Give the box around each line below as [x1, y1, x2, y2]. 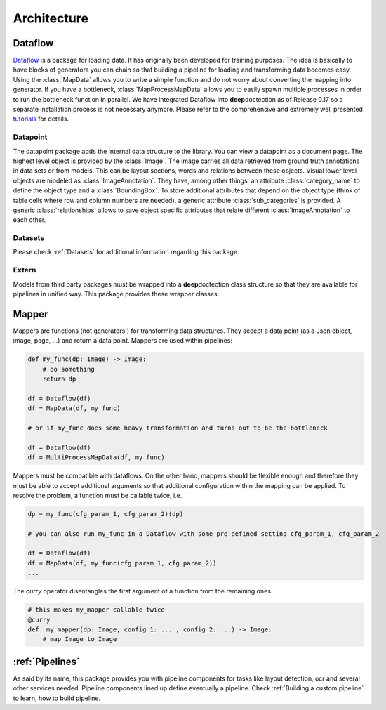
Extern [13, 265, 36, 275]
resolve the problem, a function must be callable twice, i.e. [13, 491, 182, 499]
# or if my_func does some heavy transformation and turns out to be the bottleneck [27, 423, 328, 432]
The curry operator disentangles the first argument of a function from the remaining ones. [13, 587, 273, 596]
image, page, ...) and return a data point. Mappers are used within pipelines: [13, 336, 233, 345]
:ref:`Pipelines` [13, 655, 81, 667]
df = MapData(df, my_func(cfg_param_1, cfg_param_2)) [27, 559, 217, 567]
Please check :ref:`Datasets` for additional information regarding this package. [13, 248, 239, 256]
